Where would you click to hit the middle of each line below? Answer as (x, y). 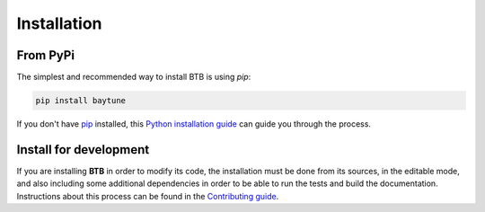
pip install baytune (80, 101)
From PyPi (46, 55)
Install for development (83, 150)
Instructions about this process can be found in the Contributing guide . (148, 196)
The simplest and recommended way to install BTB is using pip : (134, 77)
